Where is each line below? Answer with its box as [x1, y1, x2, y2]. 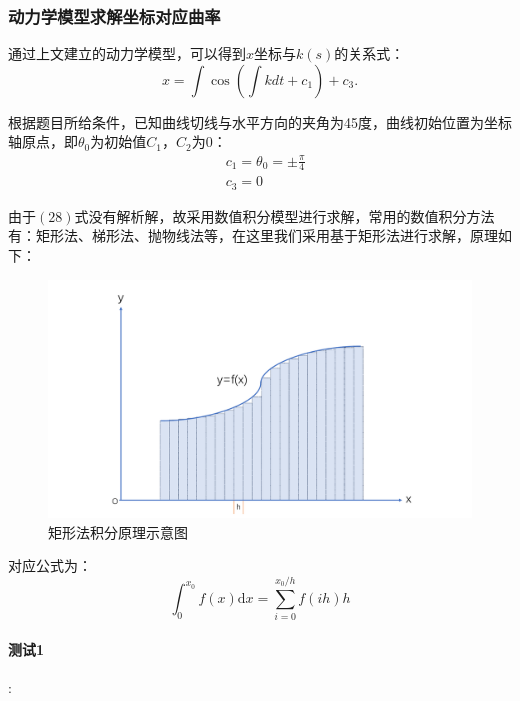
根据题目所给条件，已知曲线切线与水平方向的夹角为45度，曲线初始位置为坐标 [8, 111, 512, 132]
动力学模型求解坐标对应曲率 [8, 3, 221, 28]
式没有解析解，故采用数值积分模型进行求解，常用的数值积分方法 [74, 205, 495, 226]
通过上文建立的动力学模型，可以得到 [8, 43, 246, 64]
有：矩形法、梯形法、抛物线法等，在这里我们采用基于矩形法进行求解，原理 [8, 225, 498, 246]
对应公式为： [8, 555, 92, 576]
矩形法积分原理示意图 [48, 521, 188, 542]
